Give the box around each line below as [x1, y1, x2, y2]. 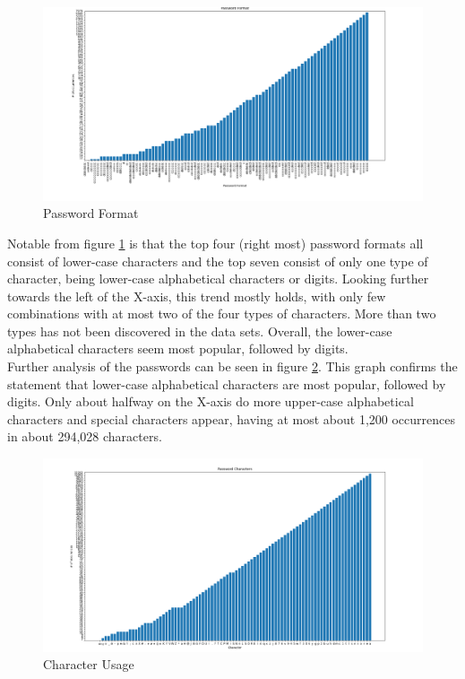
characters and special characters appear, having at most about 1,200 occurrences [7, 409, 455, 428]
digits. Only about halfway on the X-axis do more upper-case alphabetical [7, 392, 414, 411]
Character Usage [43, 655, 134, 674]
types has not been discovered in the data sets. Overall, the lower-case [7, 321, 392, 340]
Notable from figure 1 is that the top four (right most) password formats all [7, 233, 424, 252]
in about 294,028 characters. [7, 427, 162, 446]
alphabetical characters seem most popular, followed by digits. [7, 339, 349, 358]
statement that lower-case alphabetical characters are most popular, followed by [7, 374, 446, 393]
